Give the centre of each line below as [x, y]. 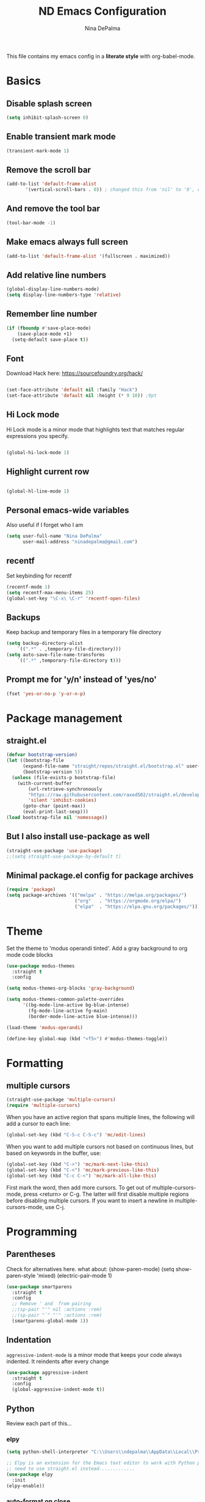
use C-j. [55, 1207]
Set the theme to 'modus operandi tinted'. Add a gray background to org [97, 948]
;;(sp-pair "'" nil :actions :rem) [57, 1310]
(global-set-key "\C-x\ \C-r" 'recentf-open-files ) [73, 598]
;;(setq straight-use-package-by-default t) [64, 856]
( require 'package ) [31, 889]
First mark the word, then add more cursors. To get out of [79, 1187]
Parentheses [31, 1254]
